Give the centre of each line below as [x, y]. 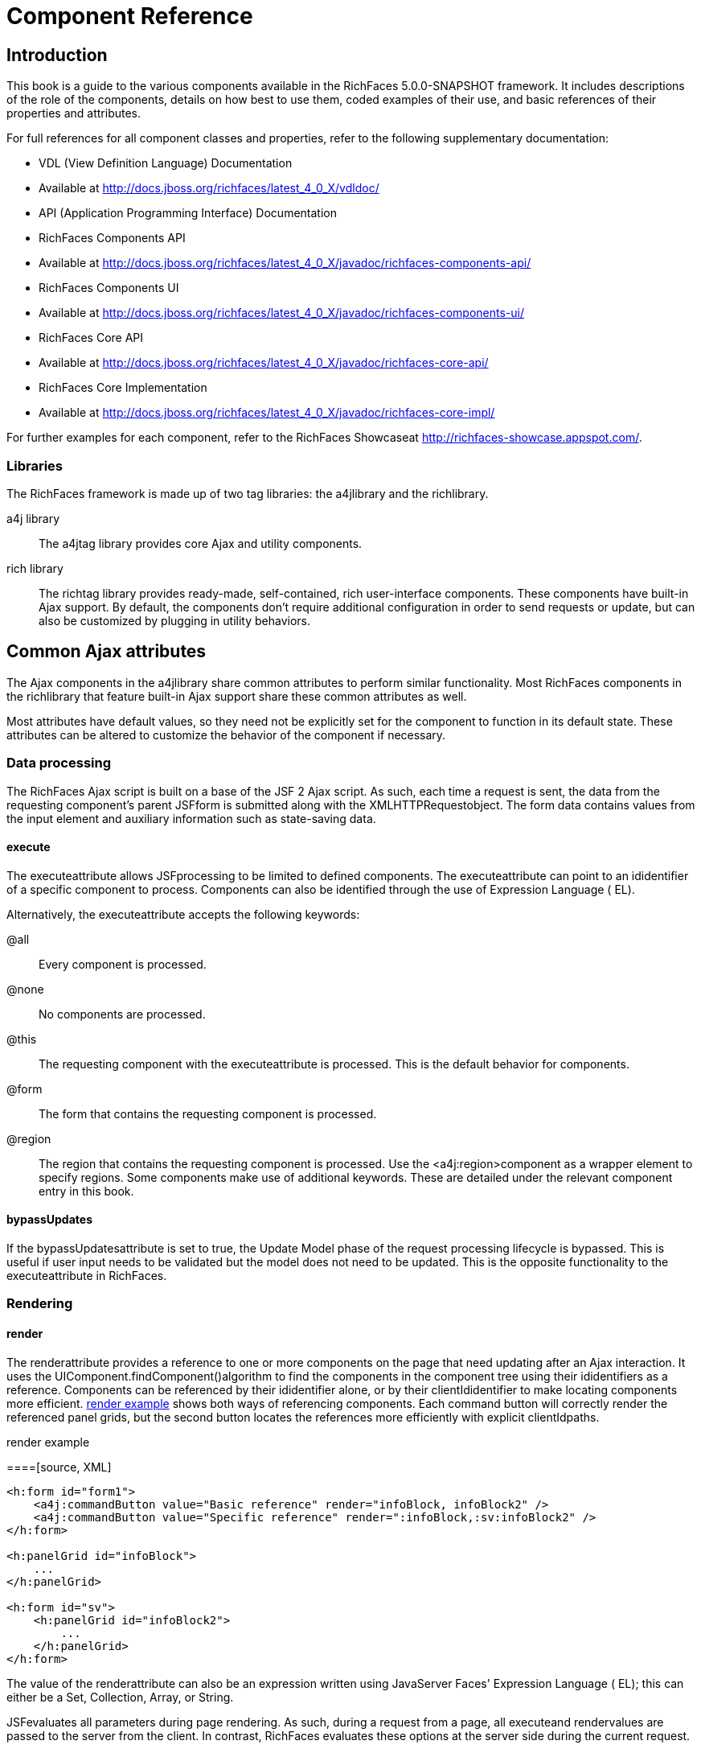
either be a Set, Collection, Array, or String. [120, 1697]
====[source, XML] [59, 1467]
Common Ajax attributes [107, 652]
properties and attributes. [74, 113]
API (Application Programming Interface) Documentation [188, 213]
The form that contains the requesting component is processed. [208, 1113]
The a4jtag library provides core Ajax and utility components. [201, 543]
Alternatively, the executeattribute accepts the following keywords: [183, 914]
